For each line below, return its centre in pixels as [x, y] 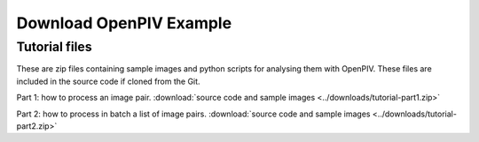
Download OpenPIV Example [124, 23]
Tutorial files [54, 47]
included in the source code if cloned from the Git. [108, 81]
